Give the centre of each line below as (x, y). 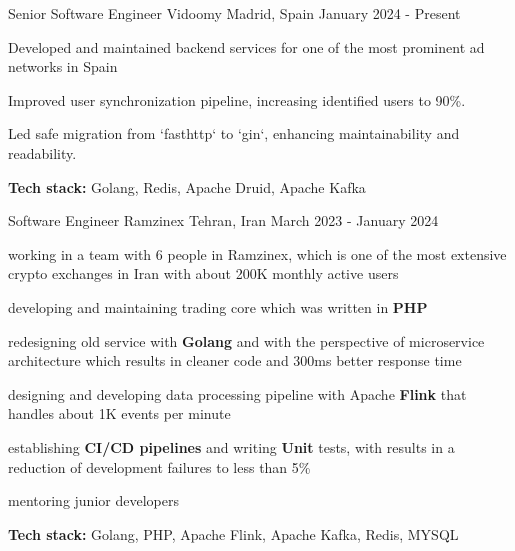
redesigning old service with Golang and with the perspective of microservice (246, 340)
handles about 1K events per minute (119, 413)
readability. (42, 152)
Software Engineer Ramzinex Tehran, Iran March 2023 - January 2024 (223, 220)
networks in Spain (63, 66)
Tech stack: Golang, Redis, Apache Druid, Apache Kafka (187, 186)
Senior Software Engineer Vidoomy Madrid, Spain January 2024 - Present (234, 13)
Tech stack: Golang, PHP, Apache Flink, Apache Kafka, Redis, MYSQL (233, 533)
